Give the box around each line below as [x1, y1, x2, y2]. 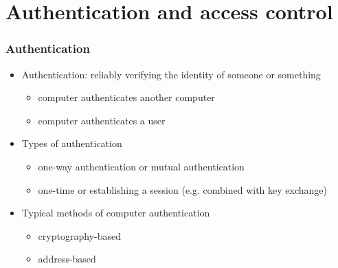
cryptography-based [38, 228, 121, 243]
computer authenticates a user [38, 113, 166, 127]
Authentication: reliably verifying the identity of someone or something [21, 67, 321, 81]
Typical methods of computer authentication [21, 205, 210, 220]
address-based [38, 252, 96, 266]
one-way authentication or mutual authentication [38, 159, 245, 173]
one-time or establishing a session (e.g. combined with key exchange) [38, 182, 327, 197]
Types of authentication [21, 136, 122, 150]
